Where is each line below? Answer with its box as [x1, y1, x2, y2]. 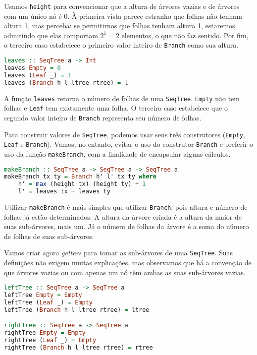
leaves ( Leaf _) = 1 [4, 71, 72, 79]
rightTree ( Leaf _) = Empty [4, 337, 97, 344]
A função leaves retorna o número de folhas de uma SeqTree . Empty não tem [4, 93, 240, 103]
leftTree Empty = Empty [4, 292, 82, 299]
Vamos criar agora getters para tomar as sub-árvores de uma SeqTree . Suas [4, 247, 233, 258]
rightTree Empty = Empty [4, 329, 86, 337]
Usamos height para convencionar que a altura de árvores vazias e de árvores [4, 1, 240, 11]
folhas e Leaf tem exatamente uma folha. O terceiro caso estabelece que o [4, 103, 228, 113]
